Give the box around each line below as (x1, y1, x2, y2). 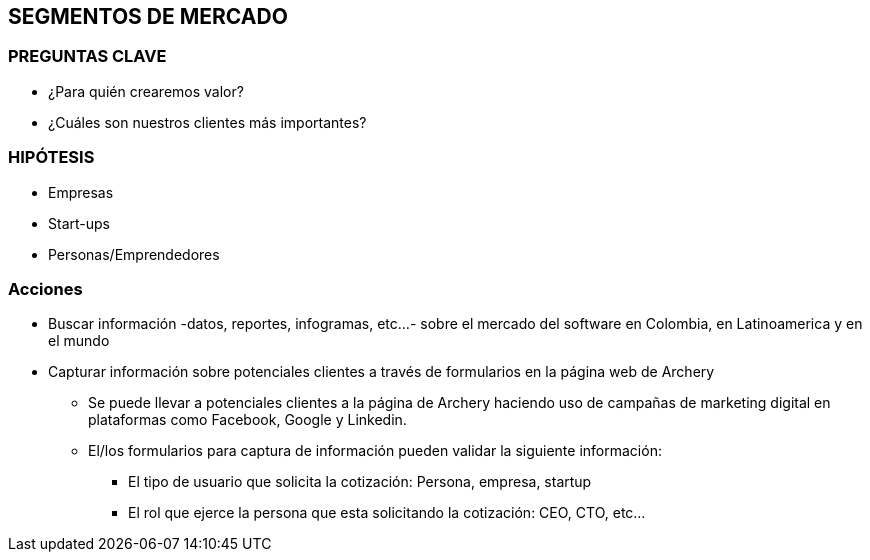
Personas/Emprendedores (48, 245, 220, 263)
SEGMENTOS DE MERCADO (8, 4, 288, 29)
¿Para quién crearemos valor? (48, 82, 244, 100)
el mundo (48, 332, 110, 350)
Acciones (8, 278, 83, 299)
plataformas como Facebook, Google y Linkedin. (88, 411, 407, 429)
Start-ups (48, 214, 110, 232)
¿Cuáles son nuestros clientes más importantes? (48, 113, 367, 131)
